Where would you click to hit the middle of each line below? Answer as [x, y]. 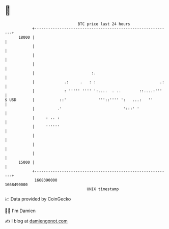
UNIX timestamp [103, 189]
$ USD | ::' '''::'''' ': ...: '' [79, 100]
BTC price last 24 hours [104, 24]
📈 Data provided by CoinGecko [38, 199]
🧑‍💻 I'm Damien [20, 211]
